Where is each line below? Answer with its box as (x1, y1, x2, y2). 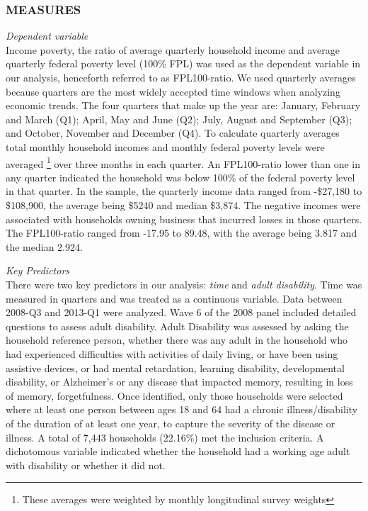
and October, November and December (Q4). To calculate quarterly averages (6, 125, 340, 140)
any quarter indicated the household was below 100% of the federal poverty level (6, 169, 355, 184)
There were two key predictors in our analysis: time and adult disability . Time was (6, 276, 362, 291)
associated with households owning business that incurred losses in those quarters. (6, 211, 362, 226)
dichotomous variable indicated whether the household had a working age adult (6, 444, 350, 459)
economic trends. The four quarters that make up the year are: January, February (6, 98, 361, 113)
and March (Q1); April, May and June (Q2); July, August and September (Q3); (6, 111, 352, 126)
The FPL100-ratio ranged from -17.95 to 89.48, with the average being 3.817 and (6, 225, 357, 240)
